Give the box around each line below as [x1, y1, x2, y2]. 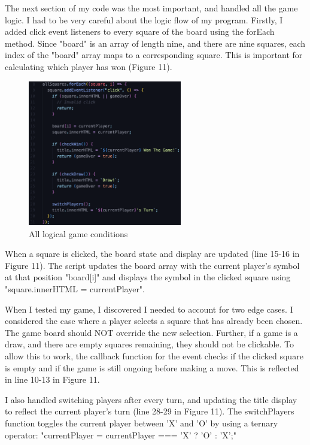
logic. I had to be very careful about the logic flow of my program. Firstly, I [5, 13, 283, 26]
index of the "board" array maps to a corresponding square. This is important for [5, 49, 303, 61]
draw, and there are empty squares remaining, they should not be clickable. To [5, 338, 294, 350]
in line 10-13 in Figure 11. [5, 373, 100, 386]
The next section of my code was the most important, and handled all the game [5, 2, 298, 14]
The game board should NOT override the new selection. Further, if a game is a [5, 326, 298, 338]
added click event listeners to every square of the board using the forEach [5, 25, 275, 38]
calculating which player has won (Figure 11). [5, 60, 172, 72]
